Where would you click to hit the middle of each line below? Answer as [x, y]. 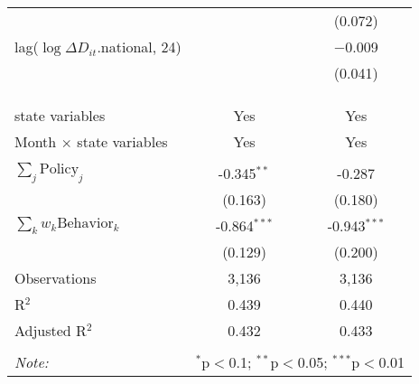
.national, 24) [139, 47]
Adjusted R [51, 330]
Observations [56, 278]
